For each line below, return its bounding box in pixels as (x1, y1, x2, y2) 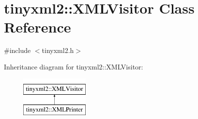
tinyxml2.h (42, 45, 74, 55)
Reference (4, 17, 71, 37)
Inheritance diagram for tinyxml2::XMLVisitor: (4, 61, 143, 71)
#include (4, 45, 31, 55)
